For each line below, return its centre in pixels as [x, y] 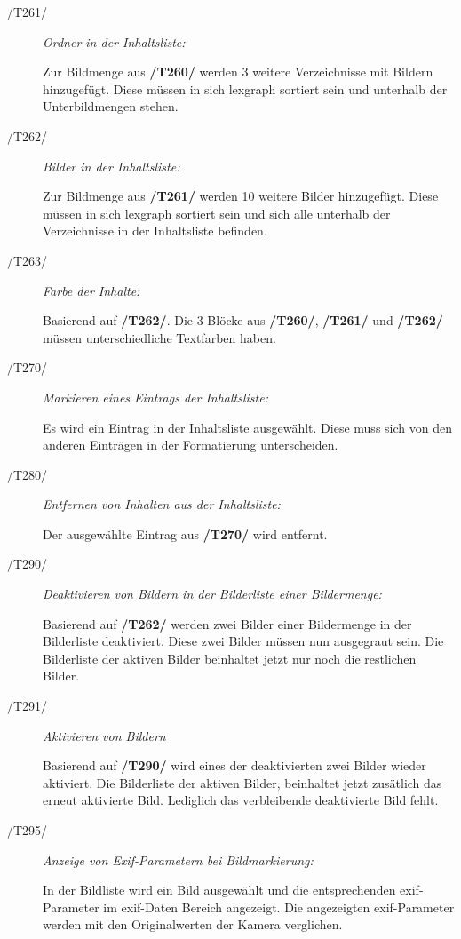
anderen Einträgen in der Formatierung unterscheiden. [191, 445]
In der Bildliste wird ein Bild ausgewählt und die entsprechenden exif [231, 890]
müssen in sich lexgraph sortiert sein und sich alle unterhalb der [217, 213]
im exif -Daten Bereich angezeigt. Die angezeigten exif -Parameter [279, 907]
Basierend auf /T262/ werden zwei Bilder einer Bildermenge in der [227, 623]
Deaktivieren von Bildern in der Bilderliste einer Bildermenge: [212, 594]
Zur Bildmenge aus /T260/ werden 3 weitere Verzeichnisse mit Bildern [238, 72]
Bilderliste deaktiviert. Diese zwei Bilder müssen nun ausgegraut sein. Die [243, 641]
